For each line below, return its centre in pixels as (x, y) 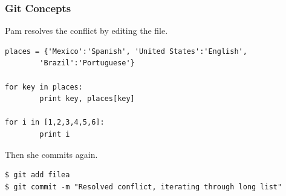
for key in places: (44, 87)
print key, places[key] (87, 99)
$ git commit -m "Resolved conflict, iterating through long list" (144, 187)
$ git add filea (37, 175)
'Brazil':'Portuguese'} (87, 63)
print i (55, 134)
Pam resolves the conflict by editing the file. (86, 31)
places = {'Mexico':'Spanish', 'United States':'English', (126, 51)
